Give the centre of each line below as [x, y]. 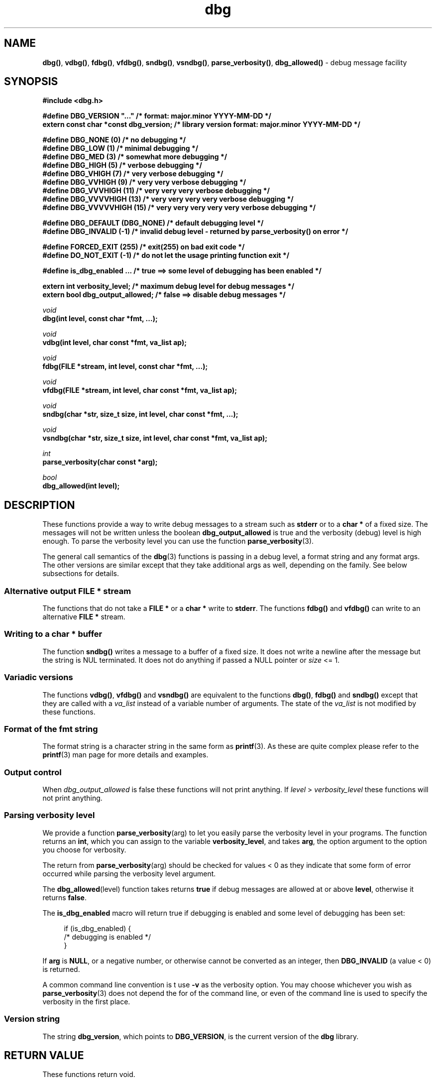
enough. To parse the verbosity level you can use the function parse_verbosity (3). [178, 541]
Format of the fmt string [51, 729]
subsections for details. [81, 574]
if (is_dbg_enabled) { [98, 928]
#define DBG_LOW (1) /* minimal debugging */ [120, 148]
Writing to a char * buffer [53, 634]
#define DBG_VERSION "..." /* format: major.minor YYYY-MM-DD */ [157, 116]
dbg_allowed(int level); [81, 486]
